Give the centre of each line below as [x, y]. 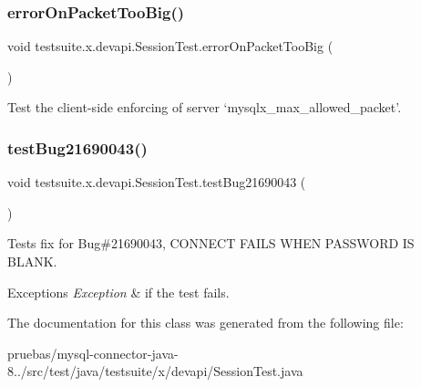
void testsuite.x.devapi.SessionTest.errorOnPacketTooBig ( [170, 46]
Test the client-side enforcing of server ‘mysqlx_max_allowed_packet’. [205, 107]
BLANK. [32, 261]
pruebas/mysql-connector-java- [93, 353]
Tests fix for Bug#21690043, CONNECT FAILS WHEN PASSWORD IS [211, 243]
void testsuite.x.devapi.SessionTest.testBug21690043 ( [157, 182]
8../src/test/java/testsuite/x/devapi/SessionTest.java [155, 371]
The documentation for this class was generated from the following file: [205, 323]
